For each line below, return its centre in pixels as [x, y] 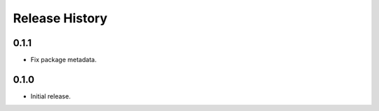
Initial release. [51, 96]
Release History [60, 18]
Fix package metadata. [64, 60]
